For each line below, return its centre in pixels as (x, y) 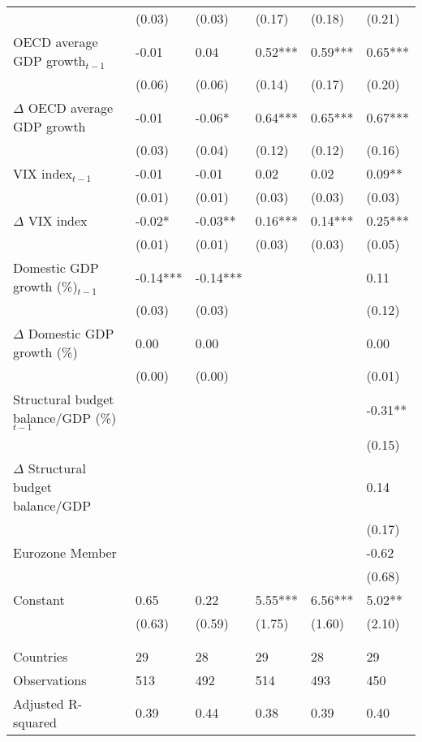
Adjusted (39, 703)
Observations (50, 679)
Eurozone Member (65, 552)
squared (35, 722)
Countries (41, 656)
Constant (39, 599)
